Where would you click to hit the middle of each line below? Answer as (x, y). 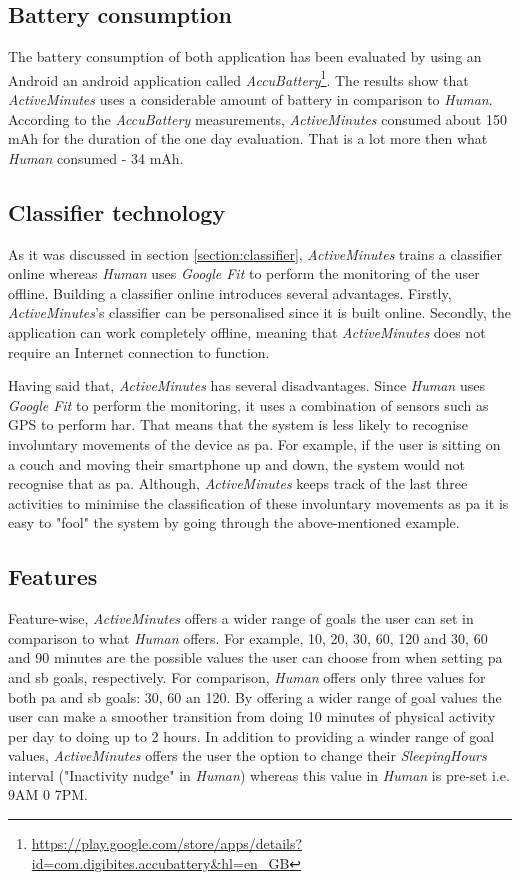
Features (53, 576)
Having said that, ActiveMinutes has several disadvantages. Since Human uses (246, 385)
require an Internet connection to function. (139, 351)
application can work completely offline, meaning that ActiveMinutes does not (247, 332)
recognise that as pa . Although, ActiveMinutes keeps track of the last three (238, 483)
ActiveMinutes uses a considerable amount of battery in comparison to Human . (250, 99)
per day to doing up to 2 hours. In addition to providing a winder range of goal (251, 735)
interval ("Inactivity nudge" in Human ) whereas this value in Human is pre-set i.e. (259, 774)
